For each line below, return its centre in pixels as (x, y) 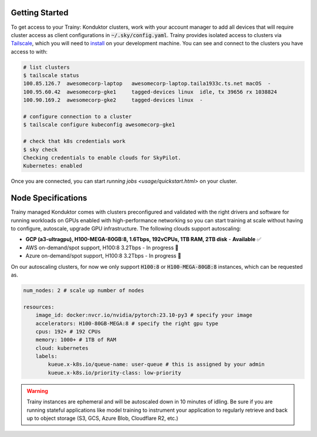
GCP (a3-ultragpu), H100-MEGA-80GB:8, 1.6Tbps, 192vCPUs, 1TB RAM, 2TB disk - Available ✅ (143, 239)
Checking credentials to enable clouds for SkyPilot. (102, 158)
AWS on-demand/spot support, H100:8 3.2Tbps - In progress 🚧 (102, 248)
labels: (47, 356)
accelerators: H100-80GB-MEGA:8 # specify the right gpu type (127, 323)
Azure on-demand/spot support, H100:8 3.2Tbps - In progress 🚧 (103, 256)
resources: (39, 307)
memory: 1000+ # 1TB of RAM (76, 340)
